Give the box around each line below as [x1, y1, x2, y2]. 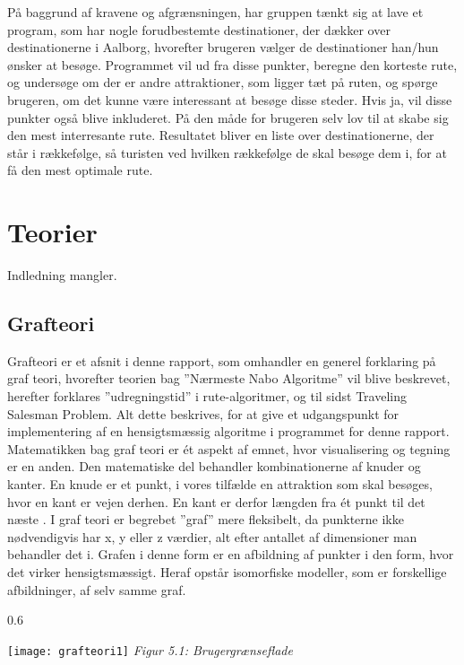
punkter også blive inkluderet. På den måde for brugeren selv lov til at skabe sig [7, 108, 449, 127]
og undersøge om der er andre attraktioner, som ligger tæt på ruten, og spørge [7, 73, 438, 92]
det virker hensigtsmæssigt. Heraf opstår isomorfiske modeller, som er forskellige [7, 562, 447, 581]
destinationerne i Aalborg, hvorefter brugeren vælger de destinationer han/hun [7, 38, 439, 57]
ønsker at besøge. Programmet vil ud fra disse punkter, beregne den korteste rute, [7, 55, 458, 74]
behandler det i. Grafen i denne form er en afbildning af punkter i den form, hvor [7, 545, 454, 564]
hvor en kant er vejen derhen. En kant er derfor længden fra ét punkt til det [7, 492, 425, 511]
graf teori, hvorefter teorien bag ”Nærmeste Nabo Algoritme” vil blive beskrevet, [7, 369, 451, 388]
